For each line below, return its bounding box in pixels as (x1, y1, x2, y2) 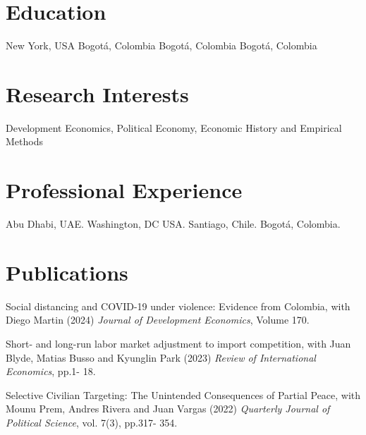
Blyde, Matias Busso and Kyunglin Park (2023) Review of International (6, 350, 316, 364)
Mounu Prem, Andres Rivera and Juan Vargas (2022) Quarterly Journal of (6, 401, 330, 416)
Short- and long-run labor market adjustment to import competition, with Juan (6, 336, 351, 351)
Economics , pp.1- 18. (6, 364, 96, 379)
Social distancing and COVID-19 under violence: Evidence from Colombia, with (6, 298, 350, 313)
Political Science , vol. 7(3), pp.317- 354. (6, 415, 178, 430)
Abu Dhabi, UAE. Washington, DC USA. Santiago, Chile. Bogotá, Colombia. (6, 216, 341, 231)
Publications (6, 257, 128, 286)
